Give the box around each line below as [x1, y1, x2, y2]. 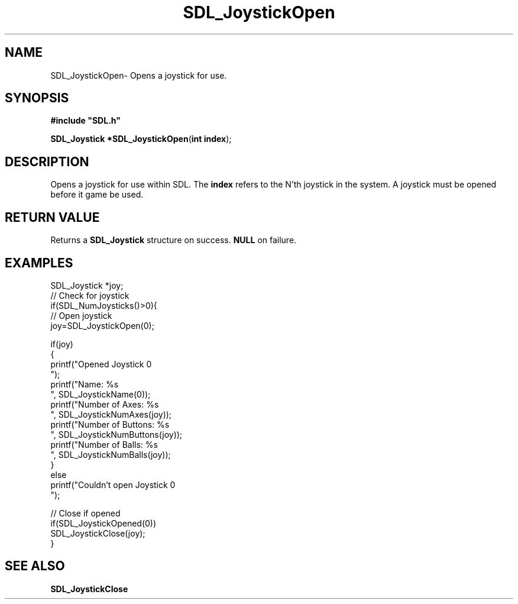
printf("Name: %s [50, 379, 119, 389]
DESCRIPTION [5, 154, 89, 169]
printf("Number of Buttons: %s [50, 419, 170, 429]
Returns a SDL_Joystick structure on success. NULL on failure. [50, 235, 297, 246]
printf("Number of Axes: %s [50, 399, 159, 409]
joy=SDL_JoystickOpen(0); [50, 320, 154, 331]
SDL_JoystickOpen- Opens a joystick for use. [50, 70, 227, 80]
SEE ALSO [5, 558, 65, 574]
